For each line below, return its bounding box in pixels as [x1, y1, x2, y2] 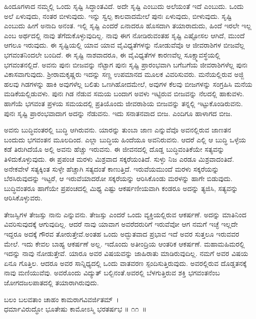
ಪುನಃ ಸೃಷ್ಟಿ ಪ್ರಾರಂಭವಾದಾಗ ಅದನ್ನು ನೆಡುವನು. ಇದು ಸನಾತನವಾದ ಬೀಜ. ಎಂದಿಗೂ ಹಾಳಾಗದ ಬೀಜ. [4, 108, 233, 118]
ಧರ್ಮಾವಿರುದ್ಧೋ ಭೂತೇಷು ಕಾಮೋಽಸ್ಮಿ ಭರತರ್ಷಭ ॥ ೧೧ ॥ [4, 304, 147, 314]
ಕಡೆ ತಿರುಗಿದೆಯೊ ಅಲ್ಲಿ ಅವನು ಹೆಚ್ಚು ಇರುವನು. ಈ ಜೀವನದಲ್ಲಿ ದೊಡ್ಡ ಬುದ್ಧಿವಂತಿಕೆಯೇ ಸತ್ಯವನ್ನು [4, 144, 225, 154]
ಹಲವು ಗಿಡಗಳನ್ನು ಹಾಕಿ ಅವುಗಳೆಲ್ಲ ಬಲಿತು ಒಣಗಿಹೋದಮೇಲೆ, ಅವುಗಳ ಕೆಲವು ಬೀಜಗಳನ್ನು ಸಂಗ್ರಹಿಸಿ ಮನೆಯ [4, 78, 253, 89]
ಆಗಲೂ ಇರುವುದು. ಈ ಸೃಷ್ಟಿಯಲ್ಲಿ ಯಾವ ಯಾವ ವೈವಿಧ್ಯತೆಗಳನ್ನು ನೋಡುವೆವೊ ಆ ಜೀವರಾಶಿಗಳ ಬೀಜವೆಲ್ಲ [4, 40, 245, 50]
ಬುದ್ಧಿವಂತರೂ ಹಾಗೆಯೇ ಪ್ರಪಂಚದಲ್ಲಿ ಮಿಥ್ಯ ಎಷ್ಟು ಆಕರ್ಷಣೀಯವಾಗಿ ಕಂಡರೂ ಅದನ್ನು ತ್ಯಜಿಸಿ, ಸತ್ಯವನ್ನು [4, 183, 238, 193]
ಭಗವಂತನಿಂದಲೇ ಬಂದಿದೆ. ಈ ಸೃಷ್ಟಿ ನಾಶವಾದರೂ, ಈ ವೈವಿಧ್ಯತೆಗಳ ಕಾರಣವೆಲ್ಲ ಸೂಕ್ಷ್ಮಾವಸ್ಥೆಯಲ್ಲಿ [4, 49, 220, 60]
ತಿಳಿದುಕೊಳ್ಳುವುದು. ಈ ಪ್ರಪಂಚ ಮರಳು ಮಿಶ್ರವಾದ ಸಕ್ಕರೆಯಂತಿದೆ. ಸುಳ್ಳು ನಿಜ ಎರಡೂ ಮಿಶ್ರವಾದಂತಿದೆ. [4, 153, 234, 164]
